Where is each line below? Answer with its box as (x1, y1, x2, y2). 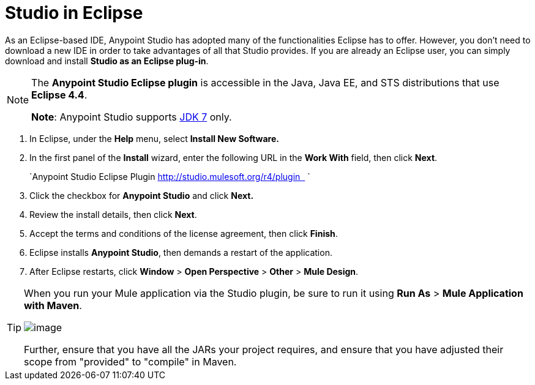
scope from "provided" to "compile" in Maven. (24, 355, 237, 368)
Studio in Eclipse (5, 2, 143, 23)
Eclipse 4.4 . (31, 88, 88, 101)
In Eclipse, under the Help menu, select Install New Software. (29, 133, 279, 144)
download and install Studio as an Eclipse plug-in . (5, 55, 209, 66)
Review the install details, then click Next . (29, 209, 197, 220)
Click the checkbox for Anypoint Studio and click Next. (29, 190, 254, 201)
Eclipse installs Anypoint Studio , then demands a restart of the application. (29, 247, 332, 258)
